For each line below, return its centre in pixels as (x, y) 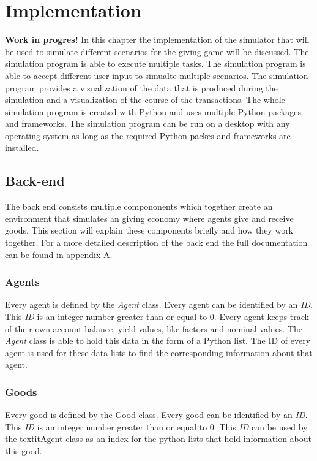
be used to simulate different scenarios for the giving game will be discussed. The (157, 51)
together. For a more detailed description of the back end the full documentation (156, 242)
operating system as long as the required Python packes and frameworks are (148, 135)
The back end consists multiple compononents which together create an (139, 206)
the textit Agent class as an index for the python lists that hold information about (158, 439)
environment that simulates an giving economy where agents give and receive (149, 218)
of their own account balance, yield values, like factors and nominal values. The (154, 328)
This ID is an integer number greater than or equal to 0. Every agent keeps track (157, 317)
